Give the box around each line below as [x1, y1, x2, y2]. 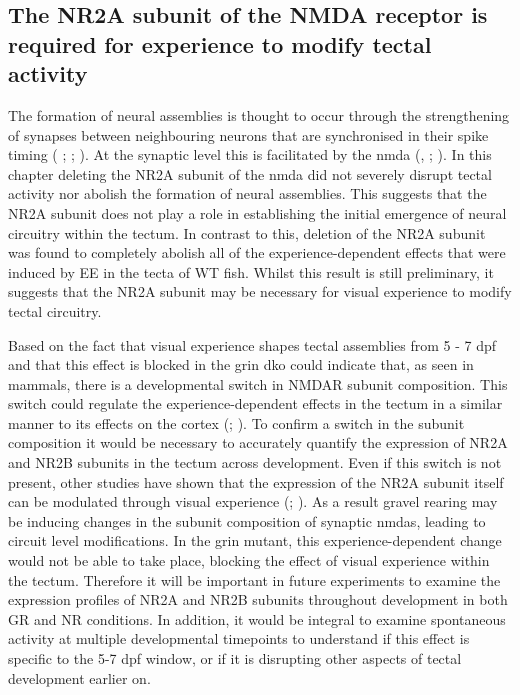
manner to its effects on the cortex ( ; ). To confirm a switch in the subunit [8, 412, 465, 433]
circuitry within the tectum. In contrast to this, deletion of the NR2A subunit [8, 222, 486, 243]
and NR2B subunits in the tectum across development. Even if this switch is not [8, 452, 502, 473]
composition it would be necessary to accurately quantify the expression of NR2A [8, 432, 508, 453]
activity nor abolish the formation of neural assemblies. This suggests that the [8, 183, 487, 204]
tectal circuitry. [8, 300, 102, 321]
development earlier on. [8, 667, 151, 688]
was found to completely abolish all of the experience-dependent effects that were [8, 242, 506, 263]
